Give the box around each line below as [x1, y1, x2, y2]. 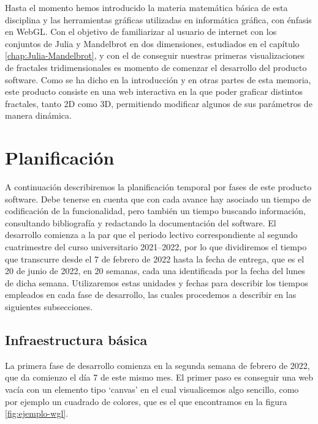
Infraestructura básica [5, 330, 148, 349]
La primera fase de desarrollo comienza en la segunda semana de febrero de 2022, [5, 359, 310, 371]
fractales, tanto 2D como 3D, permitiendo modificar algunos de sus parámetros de [5, 97, 312, 110]
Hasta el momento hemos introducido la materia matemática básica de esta [5, 1, 288, 13]
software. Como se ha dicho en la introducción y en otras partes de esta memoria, [5, 73, 311, 86]
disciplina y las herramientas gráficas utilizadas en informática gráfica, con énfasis [5, 13, 312, 26]
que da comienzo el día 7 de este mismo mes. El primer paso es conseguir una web [5, 371, 314, 384]
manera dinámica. [5, 109, 72, 122]
